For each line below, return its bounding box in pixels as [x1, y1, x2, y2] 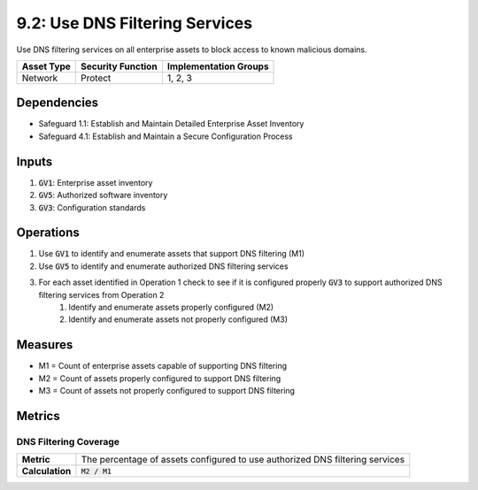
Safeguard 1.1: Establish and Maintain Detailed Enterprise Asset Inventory [38, 119, 305, 129]
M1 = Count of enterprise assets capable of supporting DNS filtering [38, 361, 288, 371]
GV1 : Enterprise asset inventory [38, 177, 153, 188]
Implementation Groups [166, 60, 269, 73]
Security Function [81, 60, 158, 73]
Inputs [16, 154, 53, 169]
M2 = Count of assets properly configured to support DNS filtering [38, 372, 281, 384]
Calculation [21, 465, 72, 478]
